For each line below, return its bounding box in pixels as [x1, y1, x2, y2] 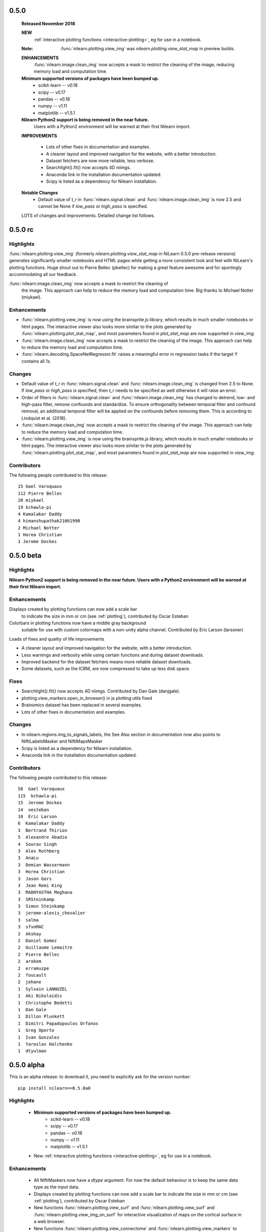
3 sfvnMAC [18, 924, 44, 930]
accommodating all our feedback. [9, 272, 77, 277]
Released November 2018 [21, 21, 75, 27]
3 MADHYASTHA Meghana [18, 890, 73, 895]
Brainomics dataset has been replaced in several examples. [21, 702, 142, 708]
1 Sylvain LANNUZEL [18, 986, 67, 992]
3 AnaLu [18, 855, 39, 861]
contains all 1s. [21, 358, 51, 364]
